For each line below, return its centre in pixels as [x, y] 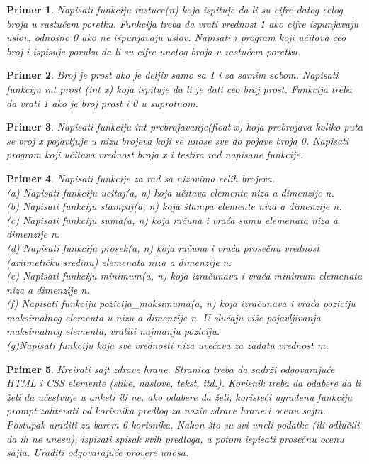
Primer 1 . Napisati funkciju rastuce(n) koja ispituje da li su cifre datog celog [175, 9]
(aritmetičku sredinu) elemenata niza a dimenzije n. [119, 261]
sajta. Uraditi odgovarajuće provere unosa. [98, 452]
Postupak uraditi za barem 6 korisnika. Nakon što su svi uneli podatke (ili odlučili [183, 425]
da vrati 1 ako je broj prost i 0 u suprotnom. [102, 103]
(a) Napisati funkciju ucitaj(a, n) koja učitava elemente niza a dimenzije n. [170, 192]
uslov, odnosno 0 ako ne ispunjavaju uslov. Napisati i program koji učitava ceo [176, 37]
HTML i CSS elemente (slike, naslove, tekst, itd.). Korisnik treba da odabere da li [184, 383]
